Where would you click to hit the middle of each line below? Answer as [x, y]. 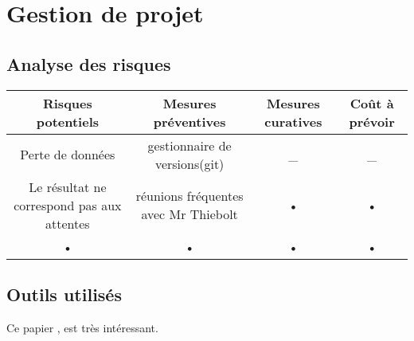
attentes [68, 223]
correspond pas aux [68, 205]
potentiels [68, 121]
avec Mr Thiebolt [189, 214]
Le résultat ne [68, 186]
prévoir [372, 121]
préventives [189, 121]
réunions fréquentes [189, 196]
